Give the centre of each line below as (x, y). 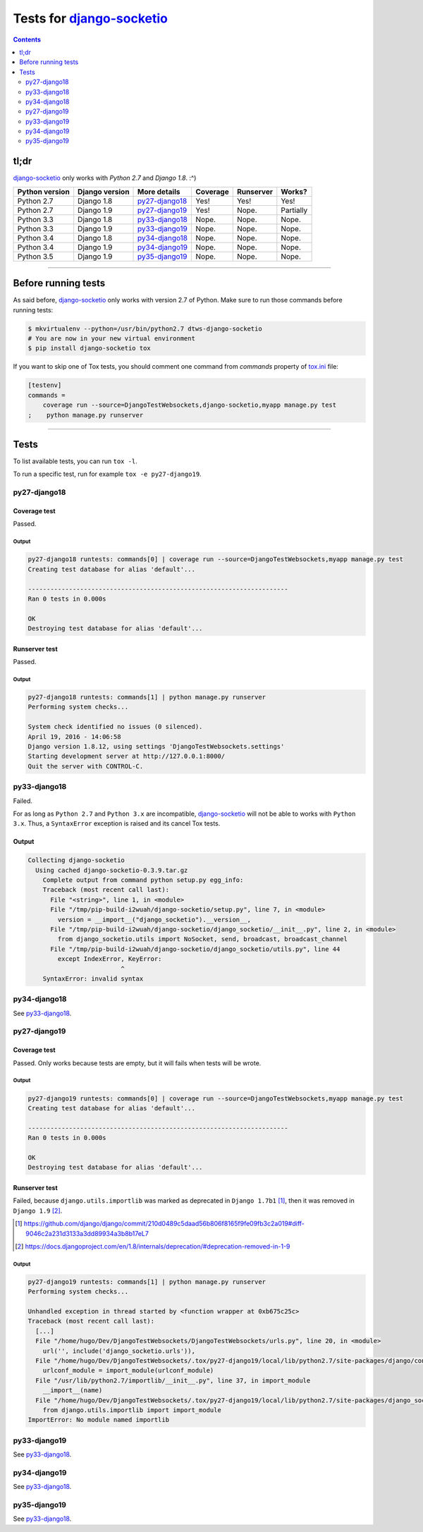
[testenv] (45, 385)
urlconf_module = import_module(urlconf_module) (128, 1371)
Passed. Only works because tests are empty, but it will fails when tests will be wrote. (137, 1063)
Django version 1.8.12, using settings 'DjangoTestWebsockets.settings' (156, 747)
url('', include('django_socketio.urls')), (119, 1351)
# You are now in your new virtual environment (111, 339)
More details (159, 192)
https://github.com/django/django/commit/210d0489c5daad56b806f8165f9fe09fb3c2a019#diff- (164, 1224)
